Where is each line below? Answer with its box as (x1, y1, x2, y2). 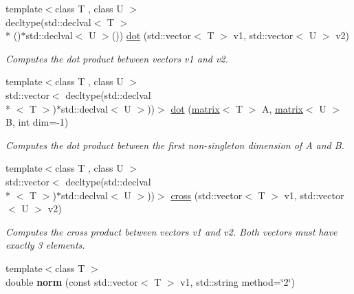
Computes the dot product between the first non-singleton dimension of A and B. (5, 137, 344, 152)
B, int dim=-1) (5, 115, 69, 129)
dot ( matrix (170, 101, 220, 115)
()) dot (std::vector (111, 28, 192, 43)
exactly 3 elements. (5, 238, 85, 252)
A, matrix (262, 101, 303, 115)
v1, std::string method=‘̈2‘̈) (180, 274, 295, 289)
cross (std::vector (170, 188, 243, 202)
